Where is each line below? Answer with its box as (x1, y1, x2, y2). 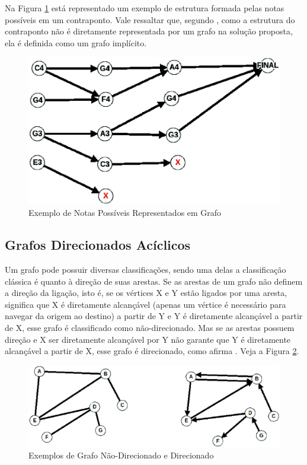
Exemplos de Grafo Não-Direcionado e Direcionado (28, 449, 214, 461)
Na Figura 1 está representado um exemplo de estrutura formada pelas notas (5, 2, 284, 14)
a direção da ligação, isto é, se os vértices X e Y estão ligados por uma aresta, (5, 286, 287, 299)
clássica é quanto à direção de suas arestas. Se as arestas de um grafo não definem (5, 275, 303, 287)
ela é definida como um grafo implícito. (5, 36, 147, 49)
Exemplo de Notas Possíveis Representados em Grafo (28, 206, 222, 219)
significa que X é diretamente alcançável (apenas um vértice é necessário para (5, 298, 286, 310)
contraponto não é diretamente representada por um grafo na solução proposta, (5, 25, 293, 37)
